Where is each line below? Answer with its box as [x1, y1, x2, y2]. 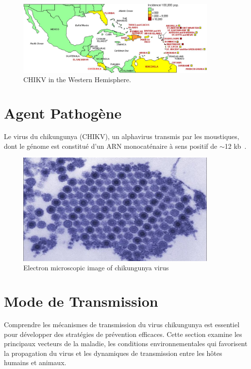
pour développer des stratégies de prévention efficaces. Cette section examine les [4, 329, 242, 339]
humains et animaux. [4, 357, 67, 368]
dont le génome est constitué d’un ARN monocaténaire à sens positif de [4, 141, 218, 151]
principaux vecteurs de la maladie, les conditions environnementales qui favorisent [4, 338, 248, 349]
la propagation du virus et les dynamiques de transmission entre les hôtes [4, 348, 222, 358]
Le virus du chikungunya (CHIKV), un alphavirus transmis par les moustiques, [4, 131, 239, 141]
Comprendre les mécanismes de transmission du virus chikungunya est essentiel [4, 319, 240, 330]
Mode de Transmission [4, 291, 158, 311]
